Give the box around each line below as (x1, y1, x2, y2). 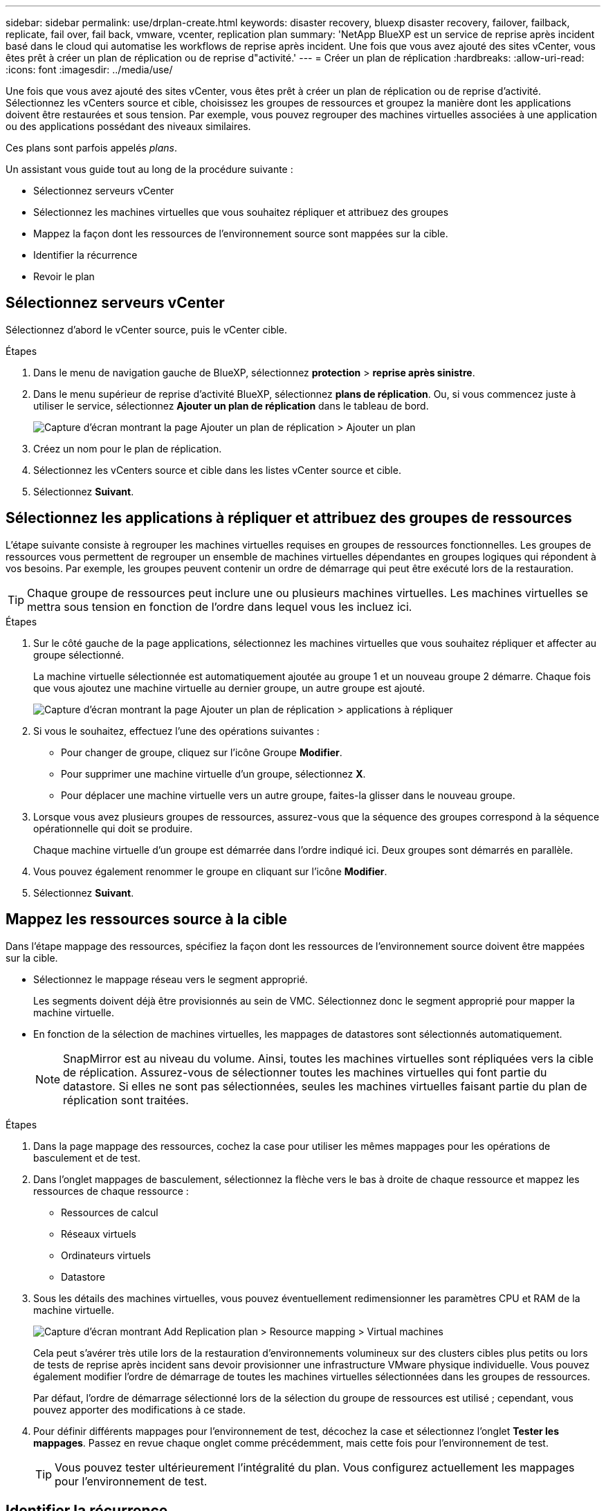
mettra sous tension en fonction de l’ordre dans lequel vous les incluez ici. (27, 599, 412, 614)
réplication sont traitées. (63, 1092, 189, 1107)
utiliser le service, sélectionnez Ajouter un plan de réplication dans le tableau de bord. (33, 399, 429, 412)
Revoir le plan (33, 271, 95, 282)
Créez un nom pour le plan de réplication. (33, 442, 222, 455)
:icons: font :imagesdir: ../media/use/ (6, 64, 173, 75)
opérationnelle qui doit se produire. (33, 822, 193, 834)
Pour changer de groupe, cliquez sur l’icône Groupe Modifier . (61, 746, 342, 758)
